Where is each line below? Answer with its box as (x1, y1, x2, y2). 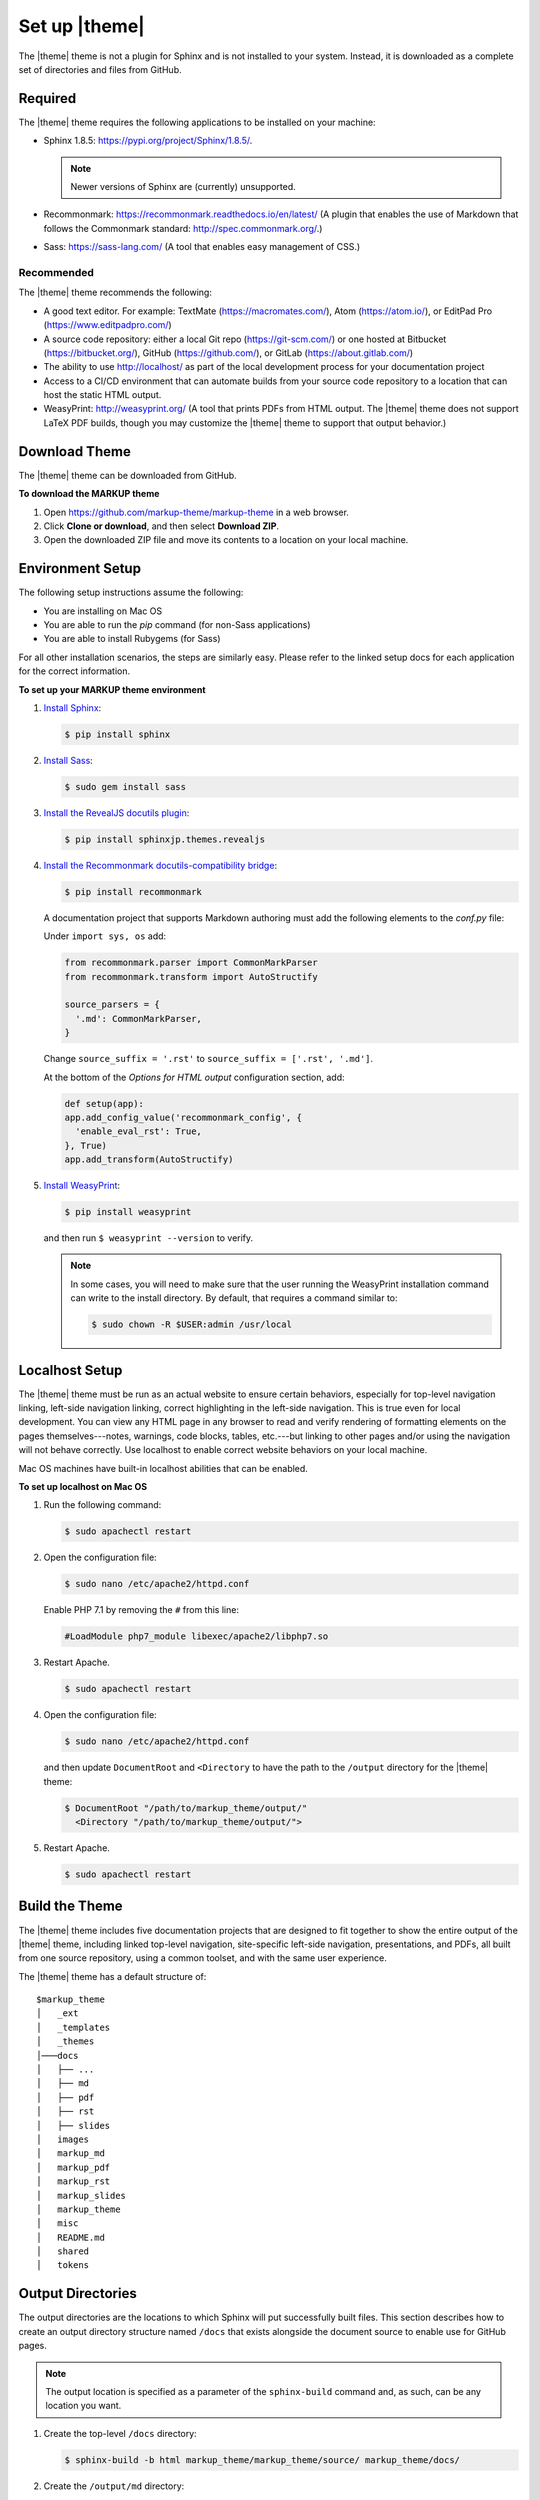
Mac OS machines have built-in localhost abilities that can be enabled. (18, 1462, 309, 1474)
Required (18, 90, 77, 107)
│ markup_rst (36, 2176, 111, 2187)
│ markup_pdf (36, 2161, 111, 2173)
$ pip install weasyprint (64, 1206, 192, 1218)
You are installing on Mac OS (43, 605, 163, 617)
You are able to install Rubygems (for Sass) (43, 633, 221, 645)
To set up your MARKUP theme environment (18, 683, 206, 695)
